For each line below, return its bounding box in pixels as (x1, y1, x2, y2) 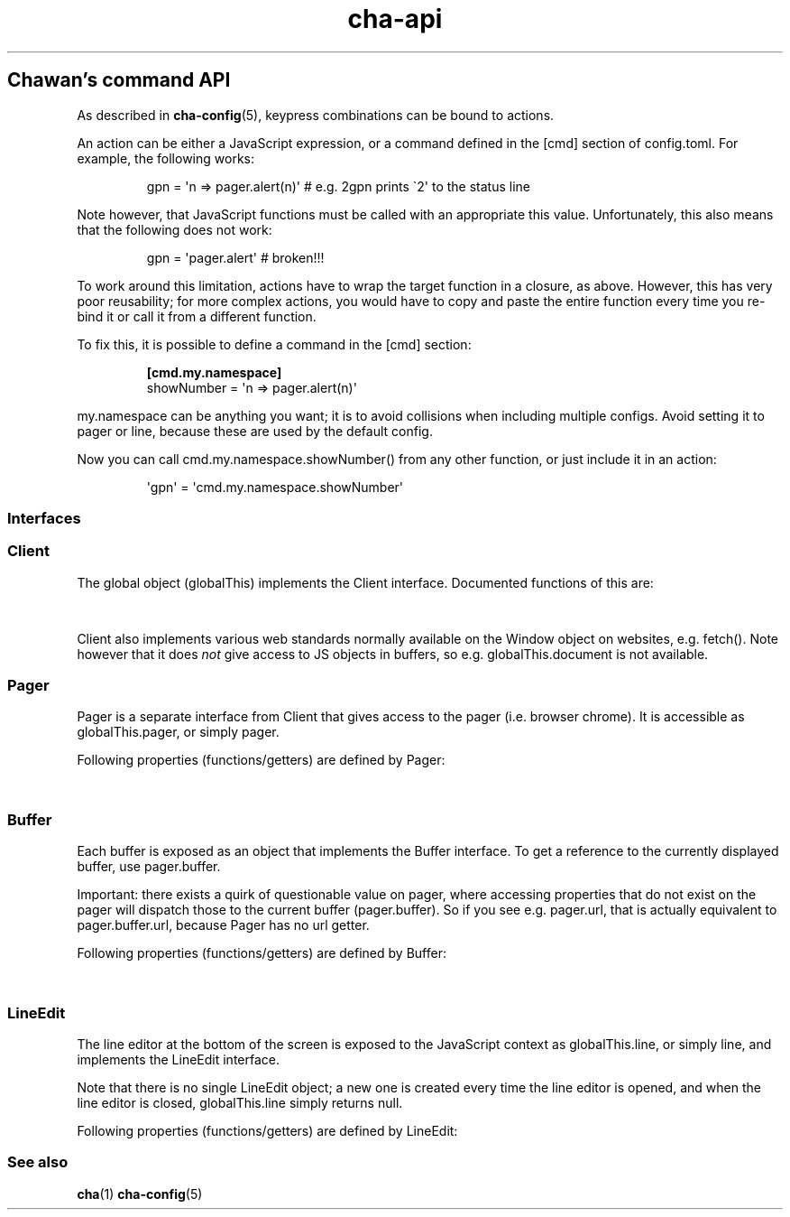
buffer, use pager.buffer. (77, 859, 221, 875)
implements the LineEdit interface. (77, 1051, 280, 1067)
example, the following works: (77, 150, 254, 166)
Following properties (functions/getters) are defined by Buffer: (77, 945, 446, 962)
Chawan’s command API (7, 69, 231, 92)
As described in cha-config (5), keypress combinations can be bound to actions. (77, 107, 555, 123)
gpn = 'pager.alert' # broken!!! (146, 249, 325, 265)
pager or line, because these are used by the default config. (77, 423, 433, 439)
